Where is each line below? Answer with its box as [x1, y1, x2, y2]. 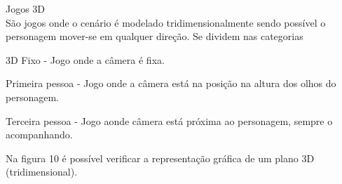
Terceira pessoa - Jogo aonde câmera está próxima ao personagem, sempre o [6, 113, 333, 128]
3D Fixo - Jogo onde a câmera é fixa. [6, 52, 165, 67]
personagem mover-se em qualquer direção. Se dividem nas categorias [6, 29, 303, 44]
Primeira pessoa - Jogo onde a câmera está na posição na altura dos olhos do [6, 76, 336, 91]
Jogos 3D [6, 1, 46, 15]
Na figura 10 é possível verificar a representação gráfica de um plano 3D [6, 150, 315, 165]
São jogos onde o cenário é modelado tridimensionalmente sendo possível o [6, 15, 326, 29]
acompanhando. [6, 127, 73, 142]
